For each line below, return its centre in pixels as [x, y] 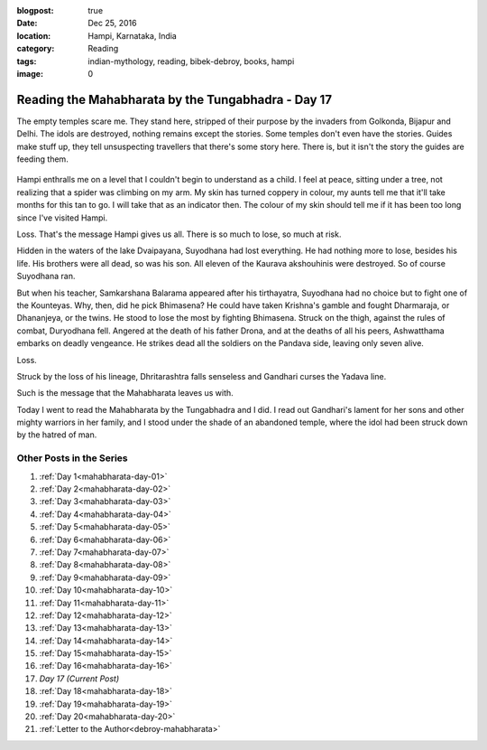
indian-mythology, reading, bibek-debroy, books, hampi [191, 61]
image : [30, 73]
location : [34, 35]
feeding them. [43, 159]
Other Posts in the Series [72, 458]
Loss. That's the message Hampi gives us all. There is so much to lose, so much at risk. [179, 234]
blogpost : [35, 10]
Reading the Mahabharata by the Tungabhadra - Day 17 [175, 99]
